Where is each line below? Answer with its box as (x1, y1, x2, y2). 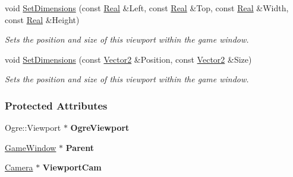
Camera (5, 161, 33, 173)
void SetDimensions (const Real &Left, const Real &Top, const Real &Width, (5, 2, 289, 14)
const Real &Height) (5, 13, 80, 25)
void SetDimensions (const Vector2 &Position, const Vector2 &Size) (5, 53, 252, 65)
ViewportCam (42, 161, 102, 173)
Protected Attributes (5, 98, 108, 112)
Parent (65, 141, 94, 153)
